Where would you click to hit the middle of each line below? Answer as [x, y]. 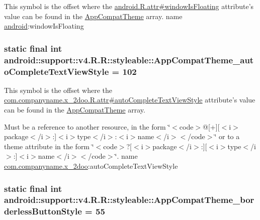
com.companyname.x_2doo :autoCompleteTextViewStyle [91, 166]
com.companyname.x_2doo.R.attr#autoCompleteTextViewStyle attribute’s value [130, 100]
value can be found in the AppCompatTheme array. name [93, 16]
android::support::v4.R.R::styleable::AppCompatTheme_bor [129, 200]
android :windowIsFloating [44, 26]
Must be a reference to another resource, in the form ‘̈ [87, 126]
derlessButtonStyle [43, 211]
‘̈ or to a [227, 136]
